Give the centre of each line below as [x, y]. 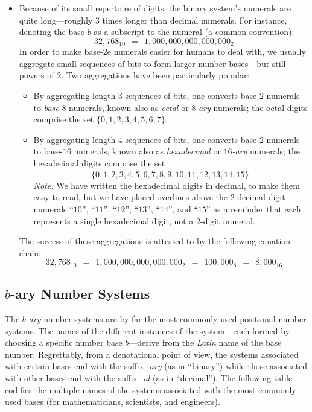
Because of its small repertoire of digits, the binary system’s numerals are [155, 8]
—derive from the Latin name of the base [205, 342]
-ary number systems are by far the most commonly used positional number [166, 319]
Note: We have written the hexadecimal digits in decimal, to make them [167, 185]
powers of [37, 75]
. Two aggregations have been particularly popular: [155, 75]
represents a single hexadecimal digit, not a [113, 220]
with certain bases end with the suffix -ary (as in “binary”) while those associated [156, 366]
